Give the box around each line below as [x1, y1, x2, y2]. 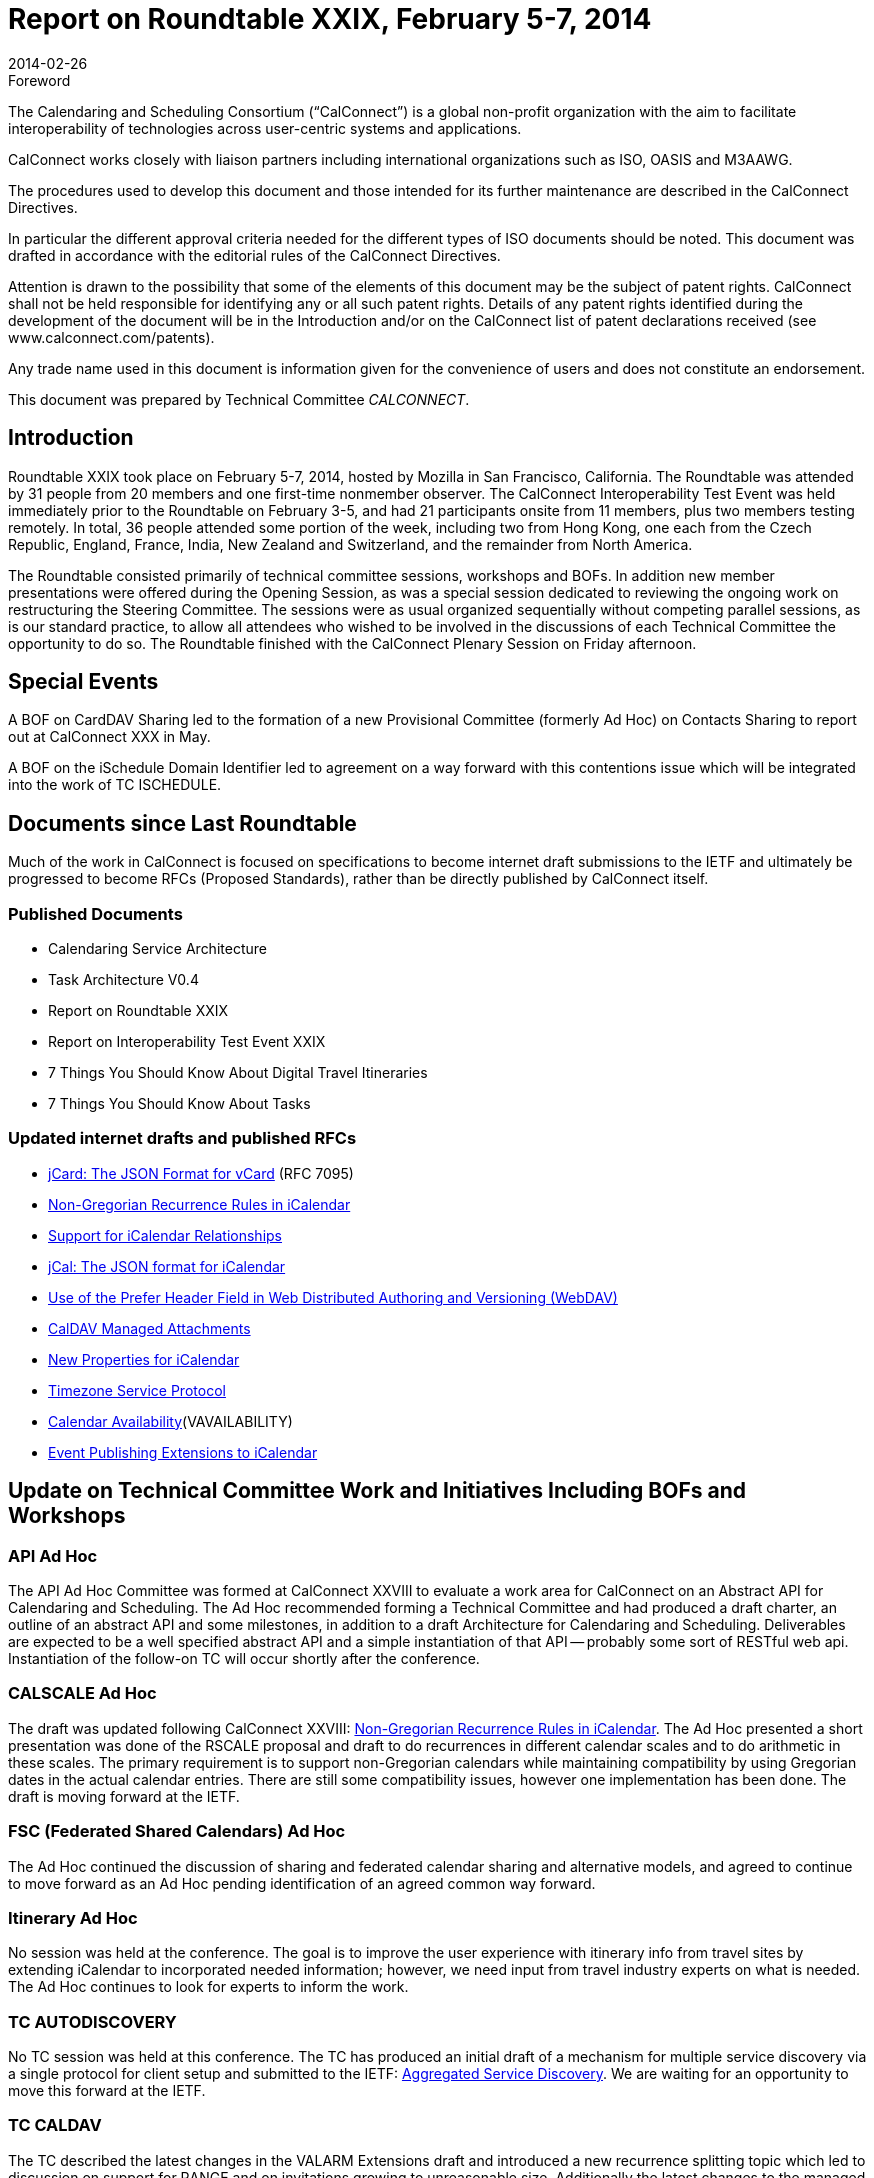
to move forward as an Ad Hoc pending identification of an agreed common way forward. [8, 1874, 596, 1892]
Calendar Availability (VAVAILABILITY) [48, 1412, 293, 1430]
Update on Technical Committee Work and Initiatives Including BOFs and [8, 1478, 746, 1504]
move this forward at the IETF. [8, 2082, 206, 2099]
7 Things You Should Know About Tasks [48, 1095, 311, 1113]
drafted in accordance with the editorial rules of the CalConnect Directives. [8, 246, 501, 264]
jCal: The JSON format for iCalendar [48, 1257, 286, 1275]
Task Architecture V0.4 [48, 971, 199, 989]
